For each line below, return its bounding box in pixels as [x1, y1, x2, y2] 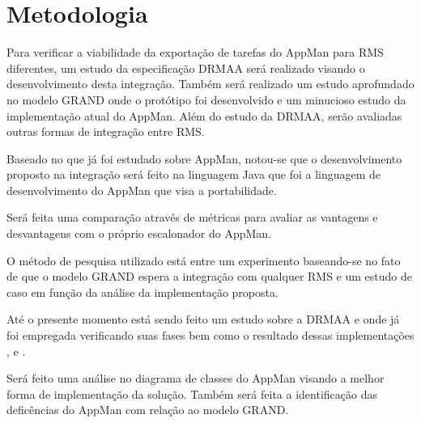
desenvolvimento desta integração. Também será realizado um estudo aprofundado [6, 75, 415, 92]
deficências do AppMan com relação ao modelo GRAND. [6, 401, 289, 418]
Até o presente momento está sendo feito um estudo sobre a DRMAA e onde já [6, 311, 400, 328]
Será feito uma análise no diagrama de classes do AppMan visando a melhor [6, 370, 385, 387]
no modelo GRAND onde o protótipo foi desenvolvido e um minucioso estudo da [6, 91, 406, 108]
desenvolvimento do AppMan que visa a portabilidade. [6, 181, 277, 198]
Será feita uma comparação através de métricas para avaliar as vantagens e [6, 209, 378, 226]
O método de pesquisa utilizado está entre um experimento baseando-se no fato [6, 252, 401, 269]
